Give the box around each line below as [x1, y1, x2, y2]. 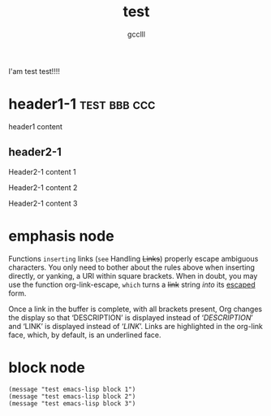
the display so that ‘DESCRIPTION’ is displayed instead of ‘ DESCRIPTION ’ [8, 312, 253, 323]
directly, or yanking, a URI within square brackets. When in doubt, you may [8, 271, 258, 280]
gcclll [127, 29, 146, 39]
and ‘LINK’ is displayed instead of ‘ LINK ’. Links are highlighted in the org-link [8, 321, 264, 331]
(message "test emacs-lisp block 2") [8, 392, 136, 401]
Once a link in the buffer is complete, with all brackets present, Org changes [8, 304, 262, 314]
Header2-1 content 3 [8, 198, 78, 208]
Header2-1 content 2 [8, 182, 78, 193]
